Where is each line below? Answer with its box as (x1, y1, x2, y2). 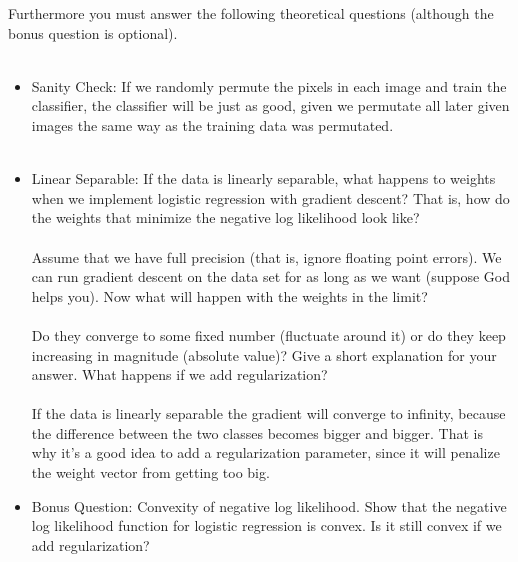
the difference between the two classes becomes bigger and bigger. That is (31, 422, 483, 443)
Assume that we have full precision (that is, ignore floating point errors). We (31, 246, 502, 267)
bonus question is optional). (8, 22, 178, 43)
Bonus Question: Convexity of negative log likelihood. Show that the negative (31, 495, 507, 516)
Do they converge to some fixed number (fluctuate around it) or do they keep (31, 324, 506, 345)
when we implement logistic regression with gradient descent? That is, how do (31, 187, 510, 208)
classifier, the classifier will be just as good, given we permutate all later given (31, 95, 510, 116)
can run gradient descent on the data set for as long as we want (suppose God (31, 266, 510, 287)
